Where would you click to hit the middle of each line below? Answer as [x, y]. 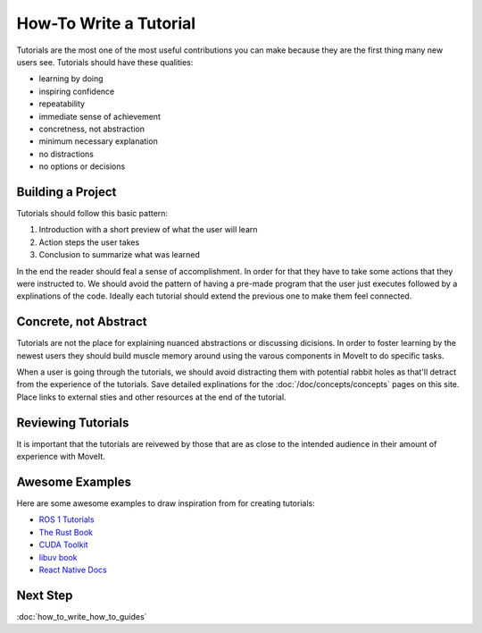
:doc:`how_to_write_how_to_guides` [82, 616]
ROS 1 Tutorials [66, 519]
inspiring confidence [77, 91]
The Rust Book [66, 532]
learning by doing [71, 79]
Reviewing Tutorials [73, 422]
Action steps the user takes [89, 242]
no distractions [66, 154]
